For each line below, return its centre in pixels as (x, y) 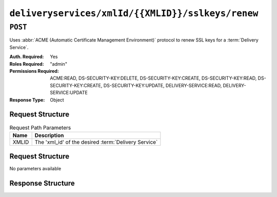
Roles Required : (27, 64)
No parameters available (35, 169)
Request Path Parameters (40, 127)
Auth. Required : (27, 57)
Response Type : (27, 100)
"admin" (59, 64)
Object (57, 100)
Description (49, 135)
